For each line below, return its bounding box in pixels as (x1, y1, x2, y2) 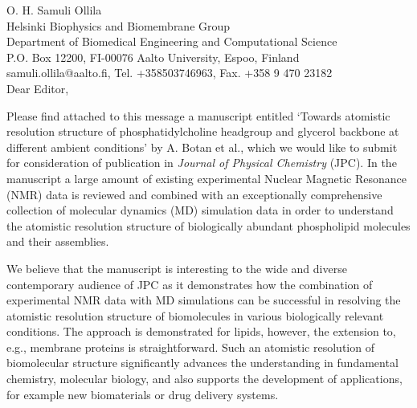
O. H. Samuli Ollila (6, 2, 102, 18)
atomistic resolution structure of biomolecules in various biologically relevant (6, 307, 384, 324)
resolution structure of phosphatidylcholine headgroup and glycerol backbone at (6, 123, 399, 140)
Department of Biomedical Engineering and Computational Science (6, 33, 337, 50)
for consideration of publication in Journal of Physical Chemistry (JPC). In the (6, 154, 397, 171)
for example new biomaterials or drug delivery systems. (6, 386, 279, 402)
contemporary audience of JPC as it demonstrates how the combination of (6, 275, 373, 292)
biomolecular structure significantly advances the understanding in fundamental (6, 354, 399, 371)
